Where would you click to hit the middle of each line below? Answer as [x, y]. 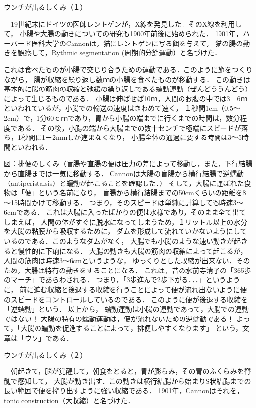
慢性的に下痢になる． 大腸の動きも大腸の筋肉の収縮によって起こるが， [132, 250]
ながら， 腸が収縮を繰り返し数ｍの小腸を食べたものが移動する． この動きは [127, 79]
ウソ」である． [49, 338]
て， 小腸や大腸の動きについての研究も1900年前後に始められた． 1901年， [123, 33]
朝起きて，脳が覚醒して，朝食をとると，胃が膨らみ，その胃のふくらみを [127, 371]
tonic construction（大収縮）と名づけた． [69, 400]
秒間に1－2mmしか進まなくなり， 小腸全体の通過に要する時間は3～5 [131, 137]
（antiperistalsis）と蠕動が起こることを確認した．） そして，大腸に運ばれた [124, 183]
